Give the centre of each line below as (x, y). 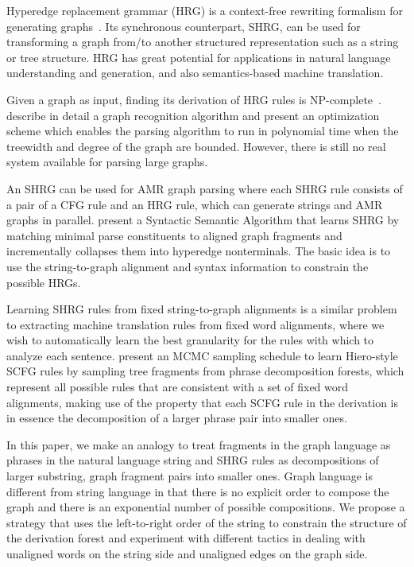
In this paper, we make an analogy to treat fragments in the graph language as (199, 444)
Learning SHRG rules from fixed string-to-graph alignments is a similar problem (202, 309)
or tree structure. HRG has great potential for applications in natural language (199, 57)
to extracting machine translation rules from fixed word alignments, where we (195, 324)
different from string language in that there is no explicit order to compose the (198, 491)
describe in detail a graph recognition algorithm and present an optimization (193, 115)
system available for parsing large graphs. (107, 162)
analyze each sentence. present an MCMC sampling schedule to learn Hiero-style (202, 355)
